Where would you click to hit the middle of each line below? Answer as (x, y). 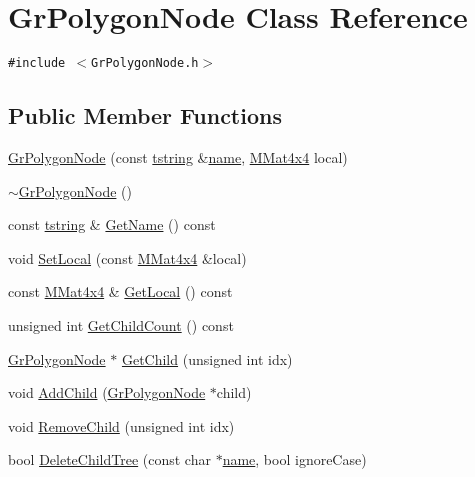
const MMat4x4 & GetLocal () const (120, 291)
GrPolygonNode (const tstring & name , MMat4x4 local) (178, 156)
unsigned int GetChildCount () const (121, 324)
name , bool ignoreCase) (294, 459)
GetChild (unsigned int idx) (207, 358)
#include (37, 63)
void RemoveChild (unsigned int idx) (121, 425)
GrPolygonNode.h (145, 63)
